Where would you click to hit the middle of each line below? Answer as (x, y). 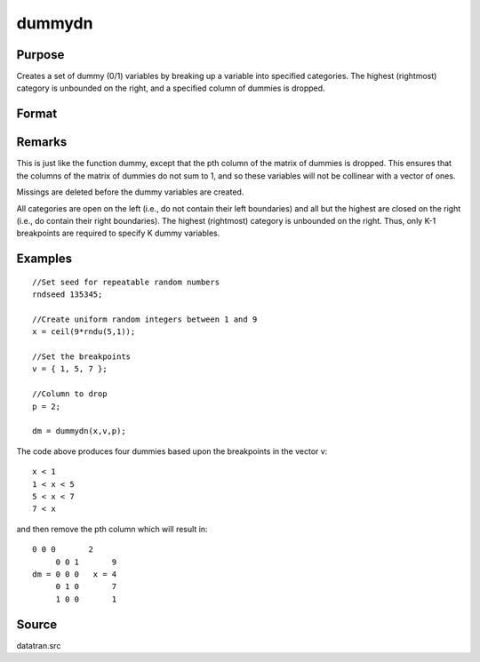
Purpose (40, 55)
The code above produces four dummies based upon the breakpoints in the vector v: (172, 451)
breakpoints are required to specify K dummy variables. (118, 233)
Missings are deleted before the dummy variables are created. (130, 192)
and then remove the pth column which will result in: (112, 529)
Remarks (42, 142)
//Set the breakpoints (82, 357)
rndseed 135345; (68, 295)
